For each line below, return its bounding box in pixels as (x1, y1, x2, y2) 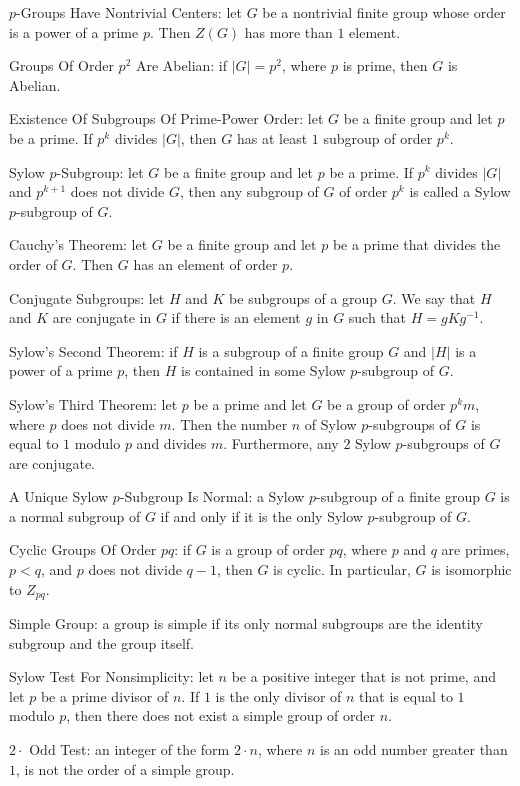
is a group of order (211, 539, 325, 560)
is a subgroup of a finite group (198, 340, 384, 361)
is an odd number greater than (320, 739, 508, 760)
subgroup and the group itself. (9, 632, 194, 653)
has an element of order (133, 253, 278, 274)
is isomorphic (431, 559, 512, 580)
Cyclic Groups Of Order (9, 539, 157, 560)
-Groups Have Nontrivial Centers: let (16, 2, 242, 22)
